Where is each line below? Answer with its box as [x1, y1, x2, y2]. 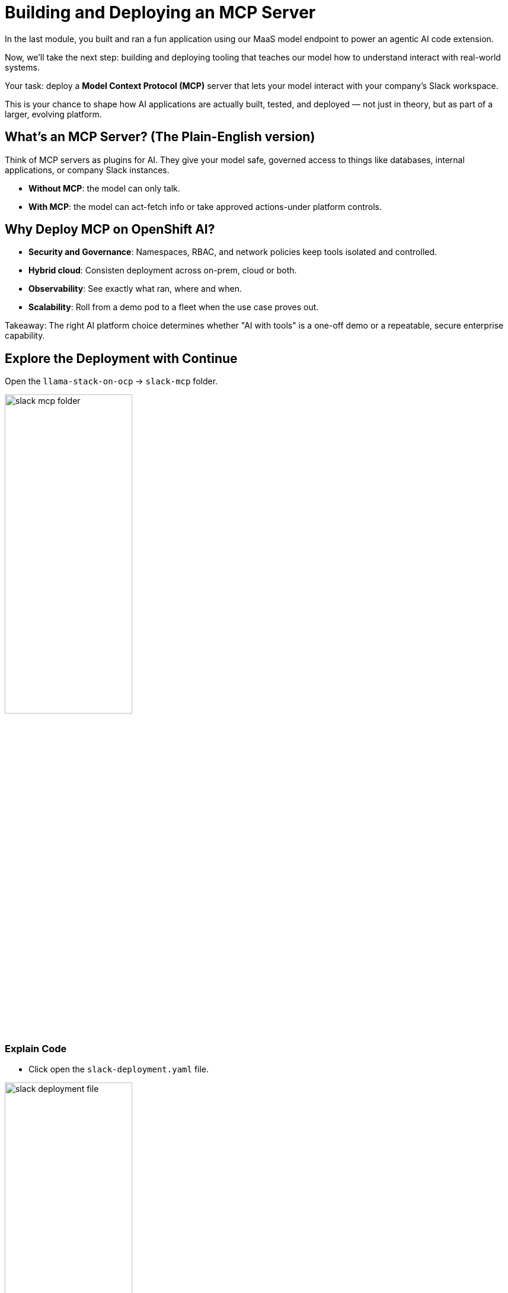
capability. [5, 330, 45, 341]
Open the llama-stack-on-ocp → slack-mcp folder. [5, 376, 218, 387]
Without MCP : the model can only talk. [28, 183, 180, 193]
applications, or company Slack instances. [5, 164, 170, 175]
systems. [5, 62, 40, 72]
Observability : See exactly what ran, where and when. [28, 284, 242, 294]
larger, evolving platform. [5, 109, 102, 119]
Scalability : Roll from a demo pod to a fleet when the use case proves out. [28, 302, 319, 313]
